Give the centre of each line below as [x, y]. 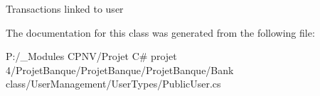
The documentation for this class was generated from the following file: [160, 32]
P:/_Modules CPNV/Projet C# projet [91, 56]
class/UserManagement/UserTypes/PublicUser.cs [113, 84]
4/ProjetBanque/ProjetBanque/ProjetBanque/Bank [120, 70]
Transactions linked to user [65, 8]
